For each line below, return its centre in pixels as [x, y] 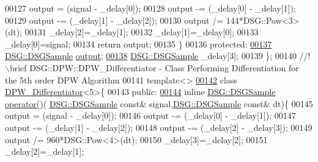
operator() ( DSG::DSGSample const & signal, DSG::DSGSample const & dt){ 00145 [159, 103]
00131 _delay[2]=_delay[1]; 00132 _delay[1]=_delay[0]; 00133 [142, 32]
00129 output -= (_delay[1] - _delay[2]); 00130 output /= [114, 20]
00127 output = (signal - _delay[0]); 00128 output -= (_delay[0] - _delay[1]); [150, 8]
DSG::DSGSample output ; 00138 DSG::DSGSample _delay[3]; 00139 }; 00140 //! [158, 56]
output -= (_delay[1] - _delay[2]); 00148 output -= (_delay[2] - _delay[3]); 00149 [159, 127]
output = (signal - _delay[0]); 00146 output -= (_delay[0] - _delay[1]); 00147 [150, 115]
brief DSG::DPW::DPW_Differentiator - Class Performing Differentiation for [154, 67]
